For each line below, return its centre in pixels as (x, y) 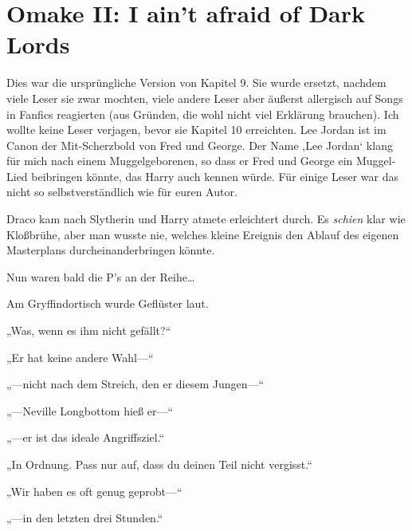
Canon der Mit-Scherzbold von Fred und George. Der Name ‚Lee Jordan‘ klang (200, 145)
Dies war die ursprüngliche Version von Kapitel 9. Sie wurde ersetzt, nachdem (196, 83)
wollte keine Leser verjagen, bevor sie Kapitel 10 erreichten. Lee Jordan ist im (196, 130)
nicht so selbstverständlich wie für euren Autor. (122, 192)
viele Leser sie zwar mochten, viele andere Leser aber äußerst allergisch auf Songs (205, 98)
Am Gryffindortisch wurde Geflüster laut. (108, 303)
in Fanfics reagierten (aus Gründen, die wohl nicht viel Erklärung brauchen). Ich (203, 114)
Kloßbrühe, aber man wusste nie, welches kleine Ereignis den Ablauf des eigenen (203, 234)
